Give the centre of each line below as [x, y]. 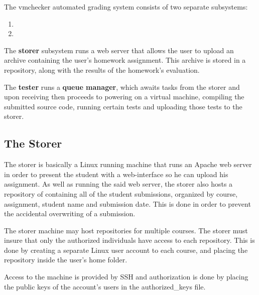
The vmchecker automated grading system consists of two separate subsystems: [126, 7]
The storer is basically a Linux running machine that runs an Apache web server [128, 164]
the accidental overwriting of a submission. [70, 213]
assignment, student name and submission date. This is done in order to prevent [127, 203]
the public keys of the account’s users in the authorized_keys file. [105, 286]
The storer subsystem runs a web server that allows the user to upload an [119, 50]
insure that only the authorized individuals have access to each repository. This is [129, 240]
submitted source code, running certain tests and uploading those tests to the [123, 106]
